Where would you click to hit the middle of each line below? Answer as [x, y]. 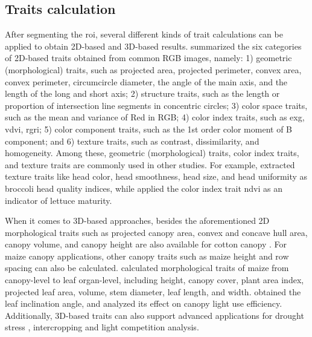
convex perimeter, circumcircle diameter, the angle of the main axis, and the [146, 81]
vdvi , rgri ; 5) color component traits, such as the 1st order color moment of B [148, 129]
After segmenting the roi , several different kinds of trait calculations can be [144, 34]
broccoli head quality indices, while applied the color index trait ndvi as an [144, 188]
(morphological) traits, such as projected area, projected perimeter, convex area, [153, 69]
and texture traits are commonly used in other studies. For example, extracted [150, 164]
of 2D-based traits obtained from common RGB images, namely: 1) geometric [148, 58]
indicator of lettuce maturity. [59, 200]
